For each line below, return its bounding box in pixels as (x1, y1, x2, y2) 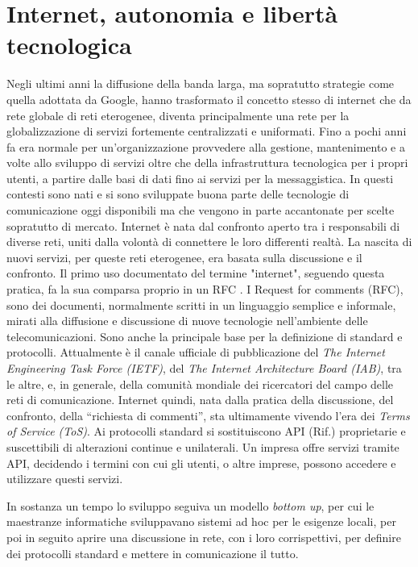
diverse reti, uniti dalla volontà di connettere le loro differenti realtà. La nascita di (6, 233, 412, 250)
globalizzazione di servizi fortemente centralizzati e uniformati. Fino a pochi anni (6, 123, 407, 140)
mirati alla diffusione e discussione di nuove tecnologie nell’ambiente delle (6, 312, 368, 329)
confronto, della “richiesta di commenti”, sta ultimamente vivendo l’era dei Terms (6, 406, 410, 423)
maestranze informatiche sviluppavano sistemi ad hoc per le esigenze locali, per (6, 513, 396, 530)
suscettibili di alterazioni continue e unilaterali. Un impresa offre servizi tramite (6, 438, 399, 455)
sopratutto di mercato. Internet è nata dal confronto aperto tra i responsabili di (6, 217, 400, 234)
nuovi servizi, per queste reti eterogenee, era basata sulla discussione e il (6, 248, 362, 265)
